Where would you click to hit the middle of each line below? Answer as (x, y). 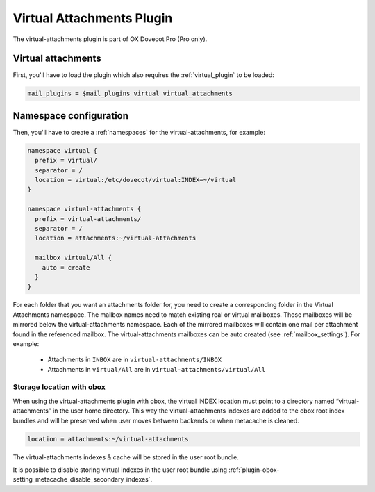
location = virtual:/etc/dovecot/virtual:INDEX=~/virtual (136, 180)
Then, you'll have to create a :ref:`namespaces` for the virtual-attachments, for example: (139, 132)
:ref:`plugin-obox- (254, 470)
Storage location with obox (59, 387)
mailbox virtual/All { (74, 258)
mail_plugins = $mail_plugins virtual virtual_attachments (130, 93)
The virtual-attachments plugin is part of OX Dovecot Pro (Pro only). (110, 39)
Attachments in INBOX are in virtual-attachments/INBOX (135, 360)
